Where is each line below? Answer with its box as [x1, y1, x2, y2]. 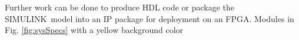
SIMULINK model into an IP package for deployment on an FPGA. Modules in [5, 12, 294, 24]
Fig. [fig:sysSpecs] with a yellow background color [5, 24, 184, 36]
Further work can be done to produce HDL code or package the [5, 1, 235, 13]
